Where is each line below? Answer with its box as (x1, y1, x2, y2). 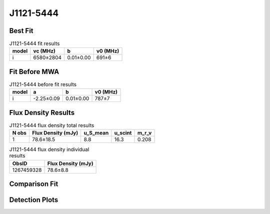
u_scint (114, 129, 132, 136)
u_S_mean (83, 129, 109, 136)
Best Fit (9, 26, 33, 35)
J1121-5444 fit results (9, 40, 60, 47)
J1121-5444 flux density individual (9, 146, 89, 153)
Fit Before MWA (9, 67, 59, 76)
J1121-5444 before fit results (9, 81, 77, 88)
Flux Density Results (9, 108, 75, 117)
